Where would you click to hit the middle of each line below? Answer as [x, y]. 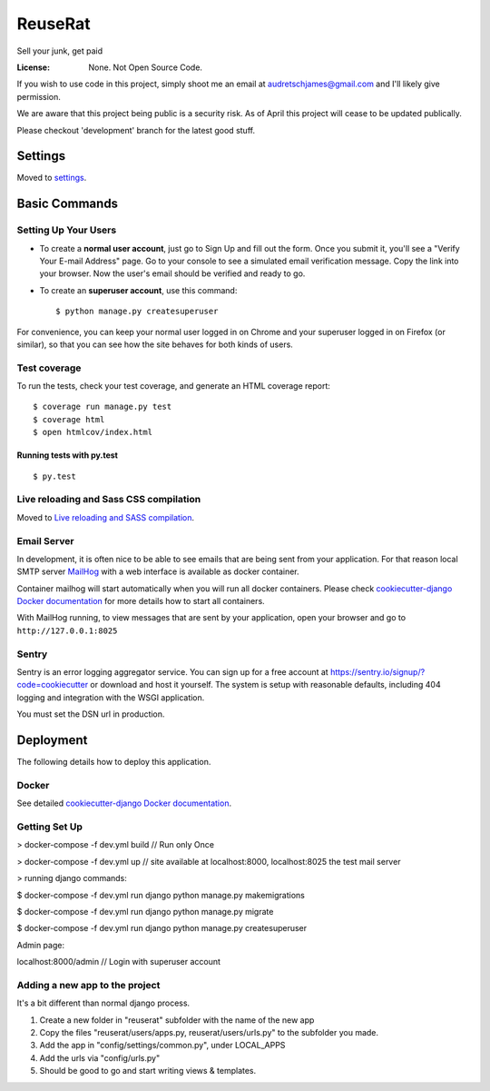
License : [33, 67]
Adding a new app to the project [88, 985]
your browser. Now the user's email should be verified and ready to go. [172, 273]
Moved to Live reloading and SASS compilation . [106, 517]
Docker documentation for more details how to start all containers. [141, 601]
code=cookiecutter [53, 685]
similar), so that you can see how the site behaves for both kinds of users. [155, 344]
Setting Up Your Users [67, 230]
